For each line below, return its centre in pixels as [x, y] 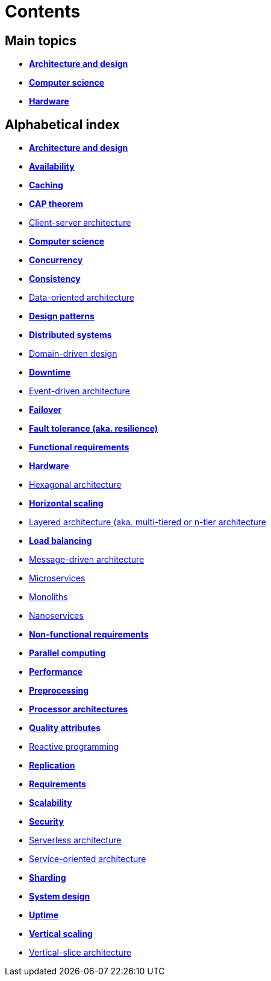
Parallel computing [67, 653]
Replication [52, 765]
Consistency [55, 279]
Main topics [41, 40]
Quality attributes [65, 728]
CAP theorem [56, 204]
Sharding [48, 878]
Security [46, 822]
